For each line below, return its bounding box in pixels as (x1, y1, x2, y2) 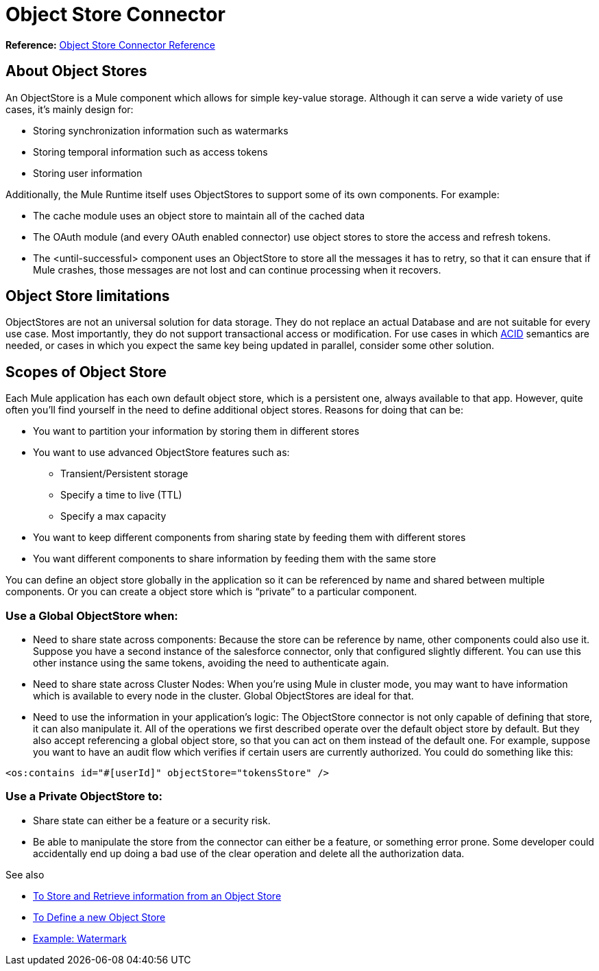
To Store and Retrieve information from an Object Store (33, 889, 282, 902)
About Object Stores (5, 62, 147, 80)
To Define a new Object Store (33, 911, 166, 923)
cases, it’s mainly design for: (5, 103, 134, 115)
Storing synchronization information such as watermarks (33, 124, 289, 136)
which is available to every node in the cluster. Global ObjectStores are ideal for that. (33, 690, 414, 702)
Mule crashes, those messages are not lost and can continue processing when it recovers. (33, 263, 441, 276)
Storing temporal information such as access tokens (33, 145, 268, 158)
